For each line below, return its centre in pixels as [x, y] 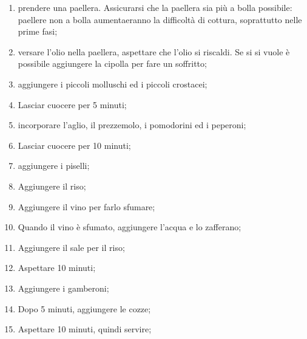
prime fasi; [38, 31]
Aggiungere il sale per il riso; [71, 247]
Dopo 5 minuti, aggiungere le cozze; [84, 308]
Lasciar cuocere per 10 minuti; [74, 145]
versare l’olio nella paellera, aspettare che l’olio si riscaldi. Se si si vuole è [154, 51]
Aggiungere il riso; [52, 186]
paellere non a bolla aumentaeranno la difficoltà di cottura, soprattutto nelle [160, 19]
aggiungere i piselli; [54, 166]
